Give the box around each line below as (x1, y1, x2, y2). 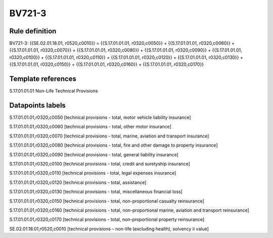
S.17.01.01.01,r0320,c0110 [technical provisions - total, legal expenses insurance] (9, 170, 176, 176)
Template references (9, 75, 77, 83)
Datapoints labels (9, 101, 66, 110)
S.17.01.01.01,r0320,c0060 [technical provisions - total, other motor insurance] (9, 124, 172, 130)
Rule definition (9, 27, 57, 35)
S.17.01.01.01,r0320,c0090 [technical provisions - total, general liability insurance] (9, 152, 179, 158)
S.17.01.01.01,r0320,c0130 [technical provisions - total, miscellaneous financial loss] (9, 188, 183, 195)
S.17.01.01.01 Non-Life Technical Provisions (9, 88, 98, 94)
